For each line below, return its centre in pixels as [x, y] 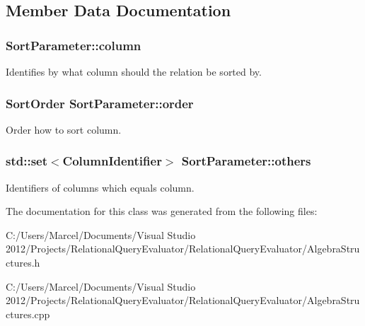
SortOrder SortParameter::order [100, 103]
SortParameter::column [74, 45]
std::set [27, 161]
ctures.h [23, 262]
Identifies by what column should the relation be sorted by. [134, 71]
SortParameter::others [246, 161]
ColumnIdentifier [112, 161]
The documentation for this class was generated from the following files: [162, 211]
